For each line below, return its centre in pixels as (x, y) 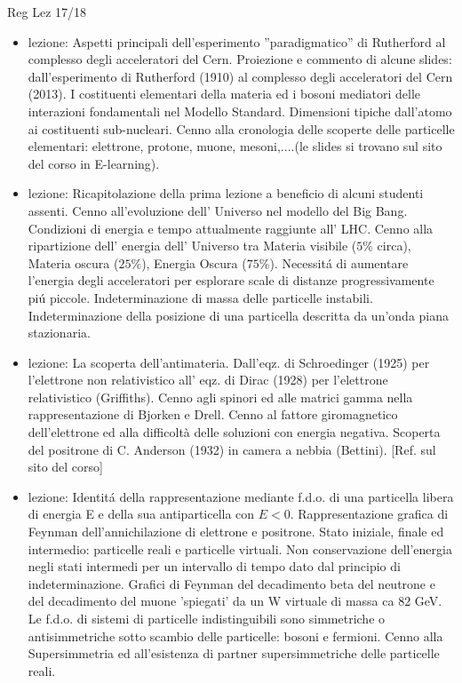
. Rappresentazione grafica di (369, 514)
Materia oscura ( (73, 262)
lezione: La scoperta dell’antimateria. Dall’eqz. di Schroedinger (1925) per (229, 362)
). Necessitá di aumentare (339, 262)
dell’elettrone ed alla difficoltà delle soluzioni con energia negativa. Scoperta (234, 432)
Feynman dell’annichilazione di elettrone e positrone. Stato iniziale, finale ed (236, 532)
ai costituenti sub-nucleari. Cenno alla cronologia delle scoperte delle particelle (241, 128)
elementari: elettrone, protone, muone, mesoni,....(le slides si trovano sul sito (235, 146)
